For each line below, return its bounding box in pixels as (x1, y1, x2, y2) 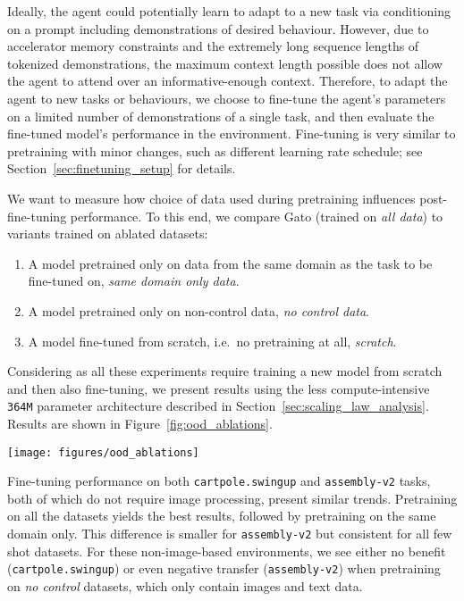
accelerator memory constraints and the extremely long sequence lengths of (7, 37, 419, 55)
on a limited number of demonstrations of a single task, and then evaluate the (7, 106, 434, 125)
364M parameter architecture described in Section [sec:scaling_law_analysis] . (7, 396, 429, 415)
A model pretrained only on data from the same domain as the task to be (28, 254, 433, 272)
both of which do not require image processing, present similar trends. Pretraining (7, 488, 458, 507)
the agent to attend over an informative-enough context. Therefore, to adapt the (7, 71, 448, 90)
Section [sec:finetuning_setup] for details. (7, 159, 236, 178)
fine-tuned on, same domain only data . (28, 271, 240, 290)
